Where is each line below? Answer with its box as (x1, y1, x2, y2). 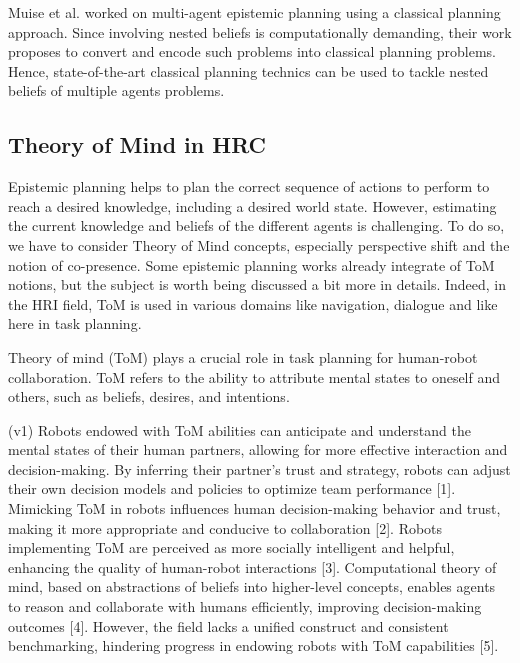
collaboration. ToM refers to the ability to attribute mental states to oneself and (8, 366, 501, 387)
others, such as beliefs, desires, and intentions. (8, 386, 290, 407)
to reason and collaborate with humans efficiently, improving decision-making (8, 596, 482, 617)
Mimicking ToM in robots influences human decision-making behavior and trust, (8, 498, 501, 519)
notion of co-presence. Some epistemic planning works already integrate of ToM (8, 254, 495, 275)
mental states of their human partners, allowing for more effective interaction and (8, 439, 508, 460)
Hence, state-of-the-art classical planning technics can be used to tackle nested (8, 60, 489, 81)
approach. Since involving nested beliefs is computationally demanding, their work (8, 21, 512, 42)
